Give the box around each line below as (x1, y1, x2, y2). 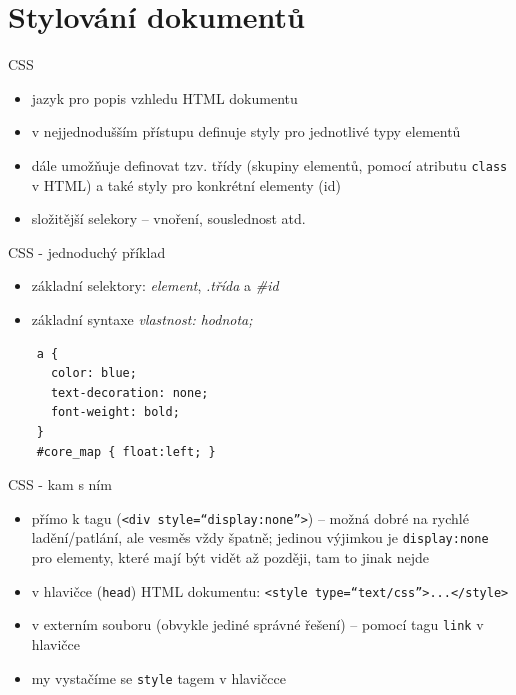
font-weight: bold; (50, 405, 180, 420)
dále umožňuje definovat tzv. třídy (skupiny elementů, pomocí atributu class (31, 154, 508, 175)
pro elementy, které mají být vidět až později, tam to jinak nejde (31, 547, 429, 567)
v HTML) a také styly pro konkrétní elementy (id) (31, 174, 341, 195)
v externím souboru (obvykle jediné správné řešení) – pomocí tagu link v (31, 614, 484, 635)
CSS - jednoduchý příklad (8, 241, 166, 262)
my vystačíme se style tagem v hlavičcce (31, 667, 286, 688)
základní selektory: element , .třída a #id (31, 275, 279, 296)
